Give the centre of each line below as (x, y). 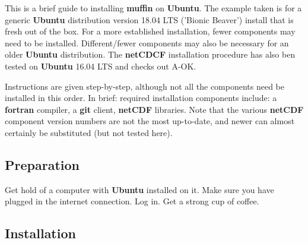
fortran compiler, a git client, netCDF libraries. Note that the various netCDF (154, 109)
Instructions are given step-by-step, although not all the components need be (145, 86)
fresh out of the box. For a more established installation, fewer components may (150, 31)
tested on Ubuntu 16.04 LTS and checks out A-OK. (101, 66)
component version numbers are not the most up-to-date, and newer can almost (150, 121)
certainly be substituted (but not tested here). (89, 132)
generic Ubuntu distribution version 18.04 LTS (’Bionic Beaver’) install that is (149, 19)
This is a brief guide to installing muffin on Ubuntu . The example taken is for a (153, 8)
